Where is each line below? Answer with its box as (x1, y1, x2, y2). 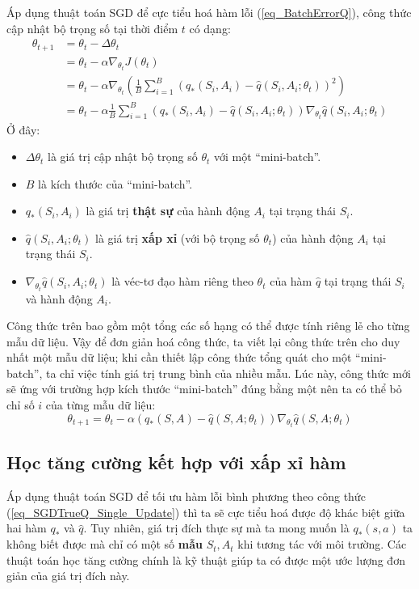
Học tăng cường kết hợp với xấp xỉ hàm (6, 450, 346, 475)
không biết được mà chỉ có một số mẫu (6, 536, 203, 553)
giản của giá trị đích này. (6, 567, 130, 584)
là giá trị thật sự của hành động (86, 202, 250, 219)
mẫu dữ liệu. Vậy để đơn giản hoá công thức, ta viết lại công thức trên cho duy (6, 333, 400, 350)
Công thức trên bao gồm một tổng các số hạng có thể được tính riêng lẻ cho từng (6, 317, 410, 334)
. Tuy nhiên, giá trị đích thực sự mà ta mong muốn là (83, 519, 350, 536)
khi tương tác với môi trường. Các (237, 536, 407, 553)
